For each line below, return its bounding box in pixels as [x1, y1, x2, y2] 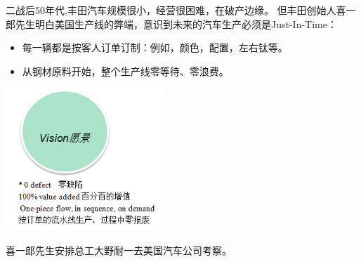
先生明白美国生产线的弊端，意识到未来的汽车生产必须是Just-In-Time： [15, 16, 337, 31]
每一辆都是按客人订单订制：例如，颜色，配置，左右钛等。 [22, 40, 288, 55]
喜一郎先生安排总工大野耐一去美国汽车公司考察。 [6, 243, 232, 258]
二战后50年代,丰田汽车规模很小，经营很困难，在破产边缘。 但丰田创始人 [6, 3, 336, 17]
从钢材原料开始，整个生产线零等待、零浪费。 [22, 63, 229, 78]
